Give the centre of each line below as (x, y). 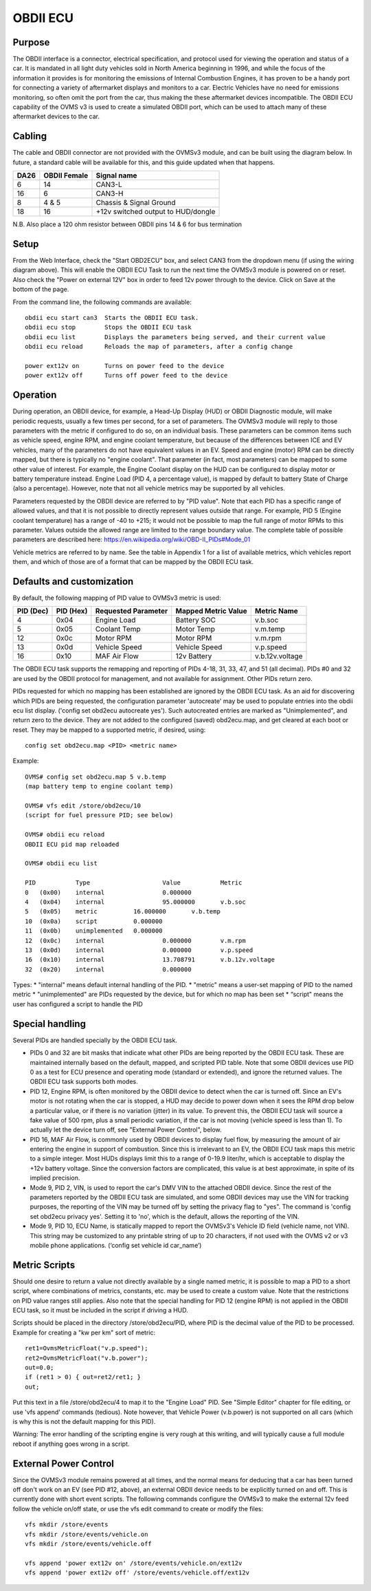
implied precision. (55, 1178)
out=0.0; (40, 1368)
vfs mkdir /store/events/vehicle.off (89, 1544)
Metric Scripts (44, 1265)
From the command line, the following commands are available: (102, 302)
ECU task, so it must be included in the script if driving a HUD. (100, 1310)
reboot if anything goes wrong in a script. (71, 1444)
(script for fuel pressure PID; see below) (99, 815)
